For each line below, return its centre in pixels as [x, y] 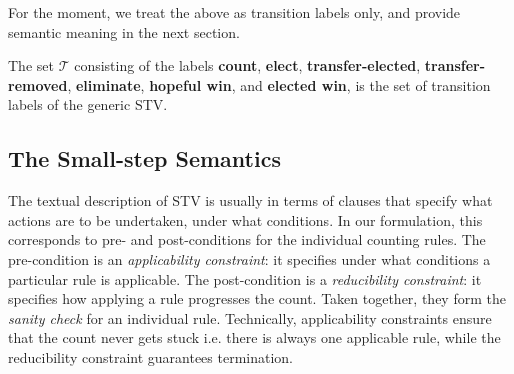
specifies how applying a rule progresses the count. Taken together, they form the [257, 298]
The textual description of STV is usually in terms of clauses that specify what [250, 200]
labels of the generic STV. [88, 104]
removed [38, 84]
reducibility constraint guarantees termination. [151, 356]
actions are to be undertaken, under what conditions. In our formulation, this [245, 219]
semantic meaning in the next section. [124, 31]
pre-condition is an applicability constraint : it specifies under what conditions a [249, 258]
